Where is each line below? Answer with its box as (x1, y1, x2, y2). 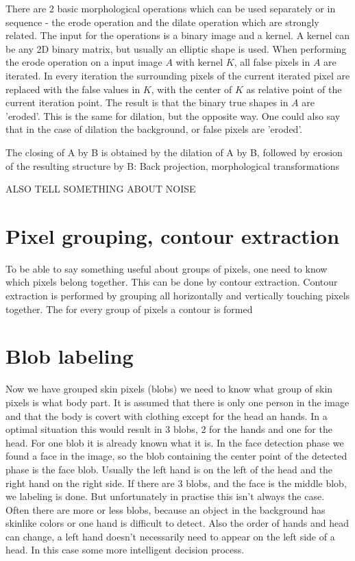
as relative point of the (246, 82, 342, 96)
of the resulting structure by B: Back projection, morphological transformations (5, 158, 340, 173)
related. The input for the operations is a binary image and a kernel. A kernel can (5, 28, 350, 42)
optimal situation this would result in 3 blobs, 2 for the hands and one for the (5, 422, 332, 436)
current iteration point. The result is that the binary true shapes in (5, 95, 289, 110)
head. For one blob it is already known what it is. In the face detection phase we (5, 435, 344, 449)
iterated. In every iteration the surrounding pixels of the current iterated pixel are (5, 68, 350, 82)
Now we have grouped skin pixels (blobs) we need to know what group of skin (5, 382, 333, 396)
